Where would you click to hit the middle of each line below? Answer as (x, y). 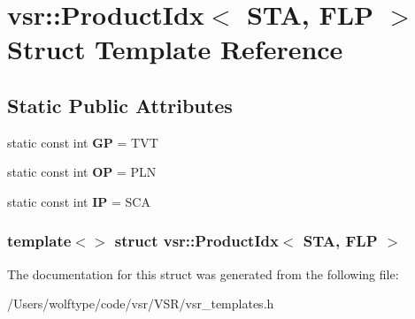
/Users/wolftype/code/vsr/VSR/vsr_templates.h (141, 304)
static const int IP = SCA (79, 201)
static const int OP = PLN (82, 172)
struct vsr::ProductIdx (196, 241)
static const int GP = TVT (83, 142)
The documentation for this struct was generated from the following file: (203, 273)
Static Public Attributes (120, 105)
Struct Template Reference (175, 49)
